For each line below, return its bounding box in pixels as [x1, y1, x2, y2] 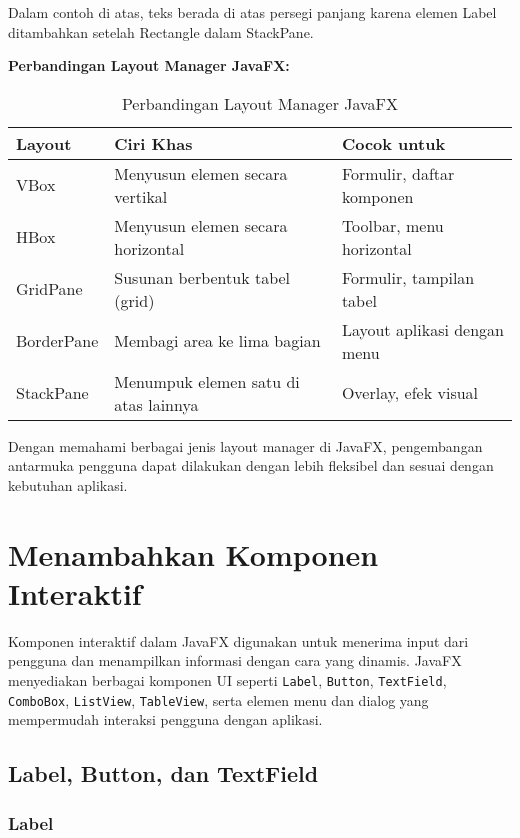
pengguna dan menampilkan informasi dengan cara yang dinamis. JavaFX [8, 650, 462, 671]
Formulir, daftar [341, 161, 455, 185]
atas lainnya [114, 392, 199, 416]
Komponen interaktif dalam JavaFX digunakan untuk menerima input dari [8, 630, 469, 651]
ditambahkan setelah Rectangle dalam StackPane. [8, 21, 314, 42]
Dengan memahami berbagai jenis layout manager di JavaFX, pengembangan [8, 435, 483, 456]
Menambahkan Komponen [8, 533, 379, 574]
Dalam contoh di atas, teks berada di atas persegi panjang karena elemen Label [8, 2, 497, 22]
